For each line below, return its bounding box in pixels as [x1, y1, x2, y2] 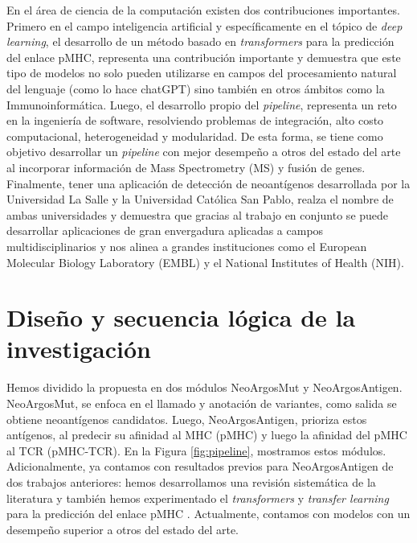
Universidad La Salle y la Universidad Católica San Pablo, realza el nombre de [6, 191, 394, 208]
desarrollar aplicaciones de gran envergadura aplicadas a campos [6, 222, 324, 239]
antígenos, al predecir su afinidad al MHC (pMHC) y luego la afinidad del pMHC [6, 426, 407, 443]
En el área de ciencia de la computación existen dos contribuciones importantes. [6, 2, 400, 18]
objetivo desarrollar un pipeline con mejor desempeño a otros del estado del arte [6, 143, 401, 160]
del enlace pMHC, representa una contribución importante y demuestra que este [6, 48, 401, 65]
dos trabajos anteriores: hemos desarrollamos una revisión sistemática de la [6, 473, 376, 490]
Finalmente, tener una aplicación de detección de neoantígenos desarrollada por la [6, 175, 411, 191]
